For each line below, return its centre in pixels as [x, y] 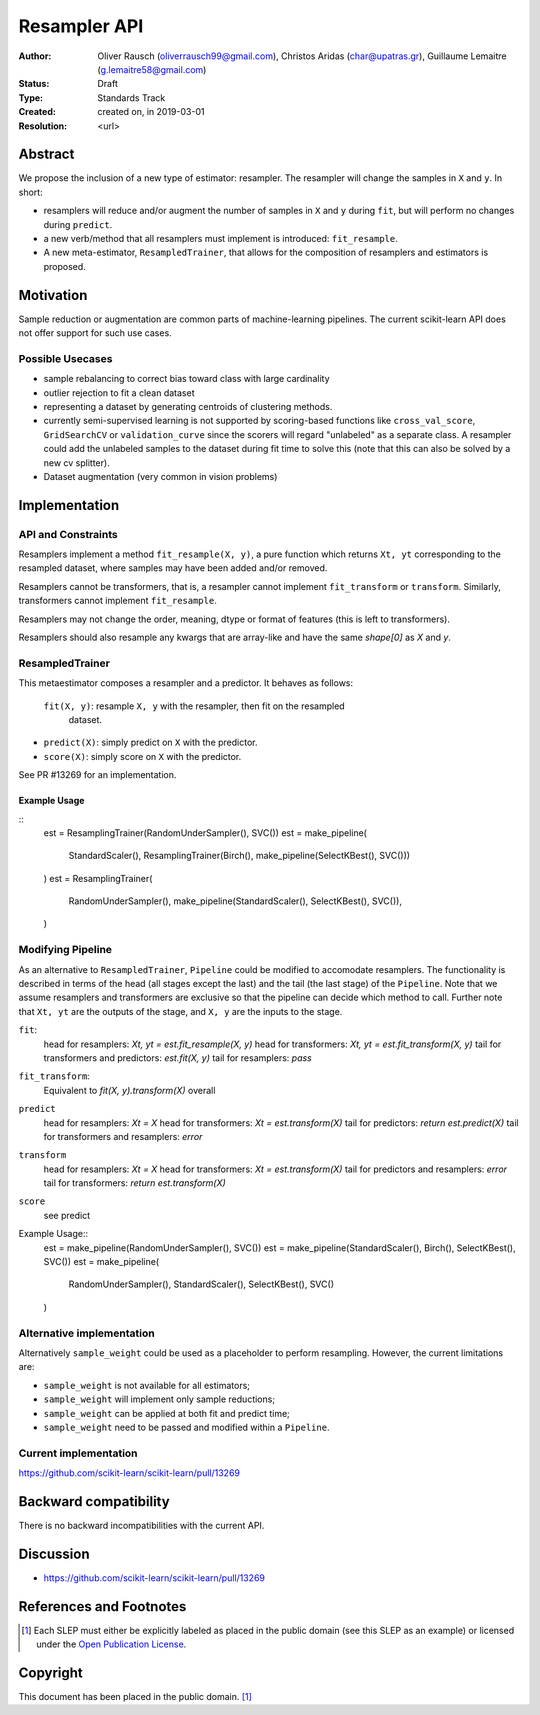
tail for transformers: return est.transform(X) [135, 1183]
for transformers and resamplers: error [123, 1136]
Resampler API [81, 26]
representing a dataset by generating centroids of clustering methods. [188, 406]
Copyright [51, 1672]
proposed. [65, 266]
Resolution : [43, 126]
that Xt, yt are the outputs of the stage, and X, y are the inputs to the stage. [180, 1011]
